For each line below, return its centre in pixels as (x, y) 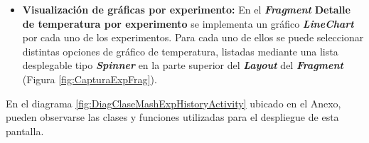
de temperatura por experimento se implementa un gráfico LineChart (188, 23)
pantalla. (25, 131)
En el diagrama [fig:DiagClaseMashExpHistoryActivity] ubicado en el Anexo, (173, 103)
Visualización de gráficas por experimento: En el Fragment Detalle (186, 9)
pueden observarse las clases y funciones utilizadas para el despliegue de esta (172, 117)
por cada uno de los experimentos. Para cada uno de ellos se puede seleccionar (193, 37)
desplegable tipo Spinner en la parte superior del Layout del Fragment (183, 65)
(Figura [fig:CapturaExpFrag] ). (90, 79)
